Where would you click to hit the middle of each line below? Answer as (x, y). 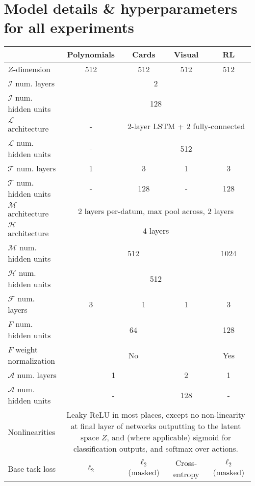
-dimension (32, 69)
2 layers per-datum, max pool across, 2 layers (156, 211)
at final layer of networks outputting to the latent (156, 426)
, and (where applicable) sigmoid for (169, 437)
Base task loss (32, 468)
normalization (32, 361)
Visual (186, 54)
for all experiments (69, 27)
